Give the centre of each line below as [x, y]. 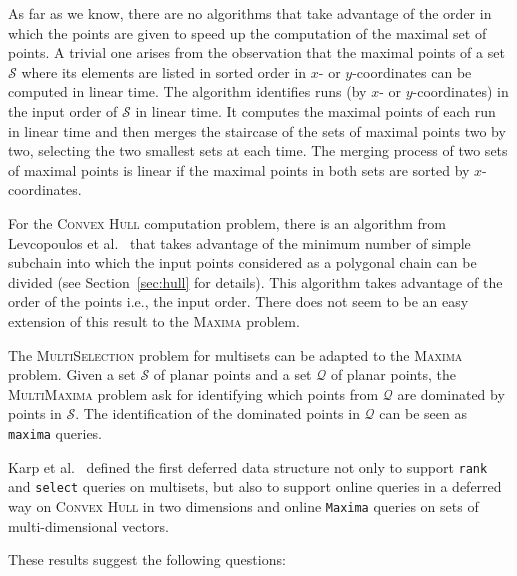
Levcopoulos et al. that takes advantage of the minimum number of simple [239, 242]
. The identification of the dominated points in [217, 413]
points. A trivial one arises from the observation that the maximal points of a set [256, 52]
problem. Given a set [72, 374]
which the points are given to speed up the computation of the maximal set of [247, 32]
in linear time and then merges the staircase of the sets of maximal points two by [257, 130]
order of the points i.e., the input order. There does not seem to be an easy [238, 301]
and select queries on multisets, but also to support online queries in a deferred [255, 486]
